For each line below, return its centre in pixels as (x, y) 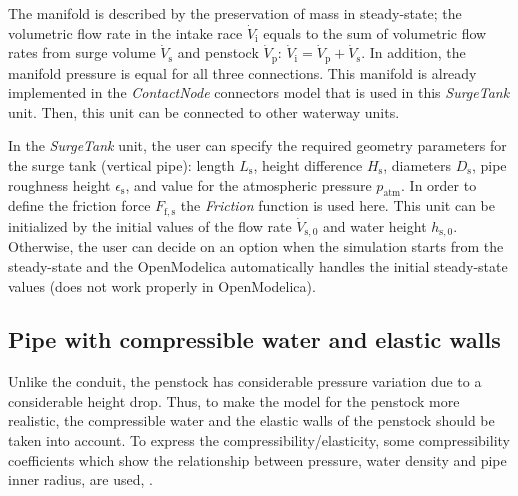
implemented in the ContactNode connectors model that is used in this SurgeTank (259, 92)
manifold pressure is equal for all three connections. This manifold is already (242, 72)
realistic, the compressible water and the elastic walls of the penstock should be (251, 420)
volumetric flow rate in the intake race (125, 32)
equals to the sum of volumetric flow (375, 32)
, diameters (417, 165)
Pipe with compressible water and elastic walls (254, 339)
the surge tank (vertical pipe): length (121, 165)
